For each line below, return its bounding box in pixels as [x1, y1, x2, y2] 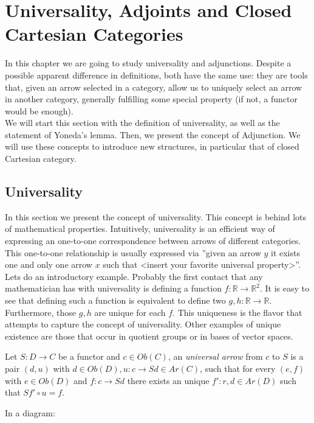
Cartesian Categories [5, 21, 183, 46]
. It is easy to [260, 282, 310, 295]
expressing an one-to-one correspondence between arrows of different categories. [5, 234, 301, 247]
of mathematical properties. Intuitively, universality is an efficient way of [5, 222, 275, 235]
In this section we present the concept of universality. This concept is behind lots [5, 210, 307, 223]
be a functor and [58, 350, 120, 363]
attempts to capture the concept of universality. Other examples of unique [5, 318, 281, 330]
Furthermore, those [5, 306, 77, 318]
